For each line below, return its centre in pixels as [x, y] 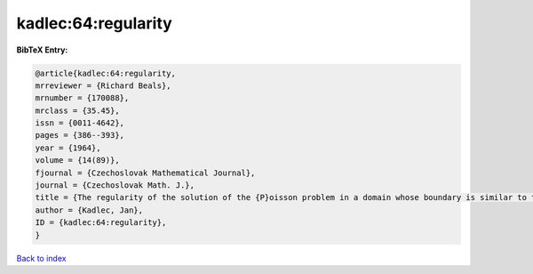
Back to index [41, 258]
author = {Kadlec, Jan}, [89, 210]
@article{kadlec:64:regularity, [106, 73]
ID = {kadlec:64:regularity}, [101, 223]
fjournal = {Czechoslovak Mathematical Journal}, [145, 173]
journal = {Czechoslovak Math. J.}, [115, 185]
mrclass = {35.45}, [77, 110]
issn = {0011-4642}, [80, 123]
